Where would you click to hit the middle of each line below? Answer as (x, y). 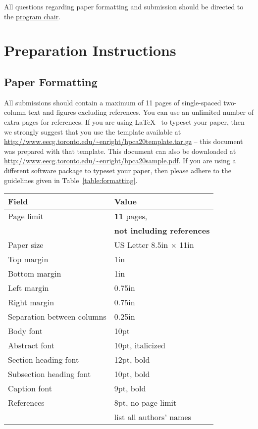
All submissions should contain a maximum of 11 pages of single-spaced (113, 102)
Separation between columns (57, 317)
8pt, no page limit (145, 403)
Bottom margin (35, 274)
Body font (26, 331)
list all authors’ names (153, 417)
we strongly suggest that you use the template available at (93, 131)
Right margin (31, 302)
